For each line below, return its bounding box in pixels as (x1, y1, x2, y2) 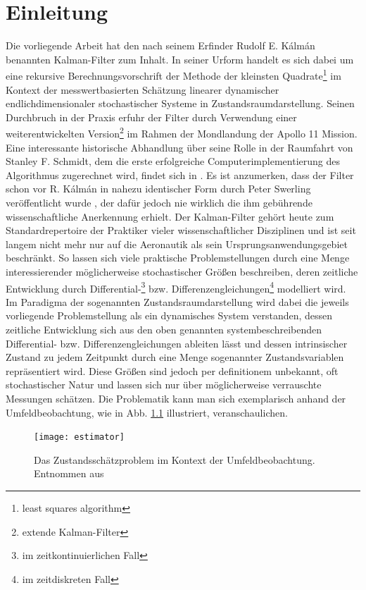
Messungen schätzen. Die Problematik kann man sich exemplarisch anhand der (6, 391, 346, 405)
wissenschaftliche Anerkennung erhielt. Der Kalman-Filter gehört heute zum (6, 209, 334, 223)
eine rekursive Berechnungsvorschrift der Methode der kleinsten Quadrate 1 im (6, 66, 341, 82)
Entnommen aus (34, 466, 104, 481)
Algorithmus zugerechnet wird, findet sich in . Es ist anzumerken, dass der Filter (6, 167, 354, 182)
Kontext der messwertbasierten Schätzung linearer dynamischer (6, 82, 279, 97)
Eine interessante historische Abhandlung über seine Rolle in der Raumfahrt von (6, 140, 353, 154)
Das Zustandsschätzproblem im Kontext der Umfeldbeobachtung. (34, 452, 315, 467)
